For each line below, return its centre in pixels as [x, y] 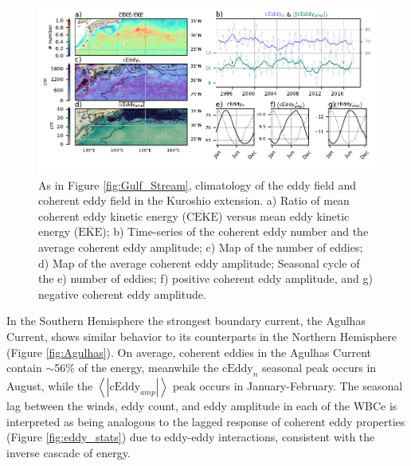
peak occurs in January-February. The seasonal [288, 386]
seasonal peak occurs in [319, 368]
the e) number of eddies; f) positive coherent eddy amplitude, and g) [205, 278]
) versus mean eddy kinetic [284, 215]
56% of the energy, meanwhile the [137, 368]
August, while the [50, 386]
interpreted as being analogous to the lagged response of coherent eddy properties [206, 421]
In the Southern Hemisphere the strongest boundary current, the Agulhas [186, 321]
